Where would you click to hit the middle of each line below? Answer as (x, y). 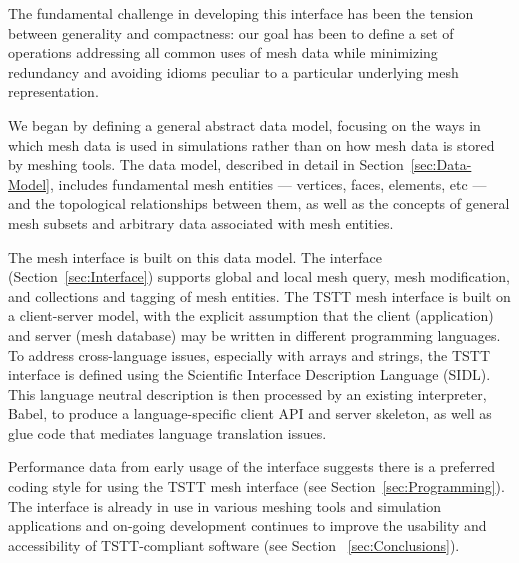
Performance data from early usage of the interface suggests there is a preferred (252, 466)
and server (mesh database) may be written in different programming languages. (254, 334)
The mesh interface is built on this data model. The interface (195, 256)
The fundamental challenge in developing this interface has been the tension (241, 13)
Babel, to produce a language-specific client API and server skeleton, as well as (250, 413)
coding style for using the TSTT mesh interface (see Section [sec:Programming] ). (256, 486)
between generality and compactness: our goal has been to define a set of (231, 32)
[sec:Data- (441, 164)
